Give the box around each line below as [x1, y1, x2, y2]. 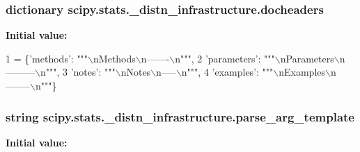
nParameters [280, 51, 334, 65]
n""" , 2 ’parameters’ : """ [175, 51, 275, 65]
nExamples [279, 65, 326, 79]
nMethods [93, 51, 136, 65]
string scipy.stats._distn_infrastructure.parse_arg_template [6, 108, 354, 125]
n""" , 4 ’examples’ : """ [181, 65, 274, 79]
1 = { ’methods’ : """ [6, 51, 88, 65]
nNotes [120, 65, 151, 79]
